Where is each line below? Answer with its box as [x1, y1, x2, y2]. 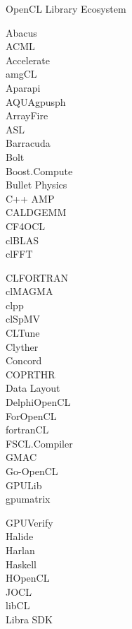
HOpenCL [6, 570, 50, 585]
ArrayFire [6, 108, 48, 123]
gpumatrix [6, 491, 51, 506]
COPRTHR [6, 366, 55, 381]
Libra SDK [6, 611, 53, 626]
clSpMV [6, 311, 41, 326]
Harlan [6, 542, 35, 557]
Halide [6, 529, 34, 544]
